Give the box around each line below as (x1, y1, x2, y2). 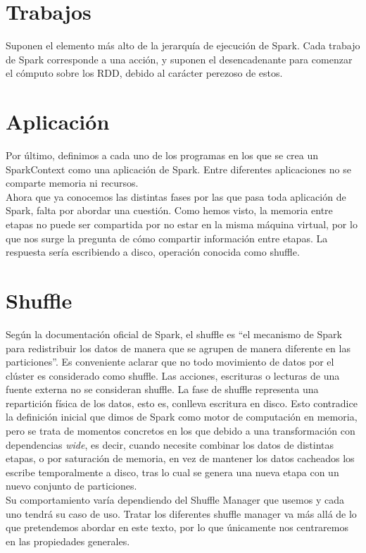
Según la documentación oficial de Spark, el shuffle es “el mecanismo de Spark (6, 326, 342, 341)
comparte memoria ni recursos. (6, 175, 139, 190)
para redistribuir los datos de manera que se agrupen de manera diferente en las (6, 340, 351, 355)
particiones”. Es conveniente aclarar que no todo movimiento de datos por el (6, 354, 334, 369)
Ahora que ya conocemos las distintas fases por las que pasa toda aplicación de (6, 189, 346, 204)
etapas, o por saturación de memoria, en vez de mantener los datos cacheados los (6, 451, 355, 466)
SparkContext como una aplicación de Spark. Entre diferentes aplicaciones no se (6, 161, 351, 176)
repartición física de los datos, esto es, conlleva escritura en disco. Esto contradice (6, 395, 358, 410)
